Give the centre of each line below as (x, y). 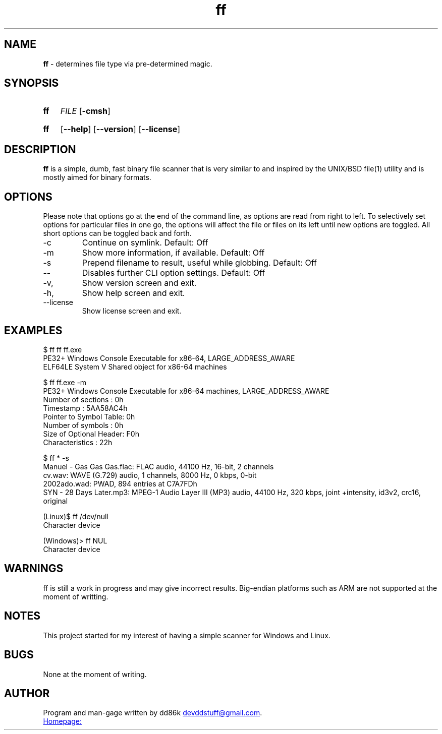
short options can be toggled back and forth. (117, 233)
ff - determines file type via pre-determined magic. (128, 64)
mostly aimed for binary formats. (97, 177)
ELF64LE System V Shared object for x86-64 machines (135, 366)
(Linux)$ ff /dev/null (76, 516)
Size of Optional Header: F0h (91, 434)
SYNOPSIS (32, 83)
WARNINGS (34, 569)
